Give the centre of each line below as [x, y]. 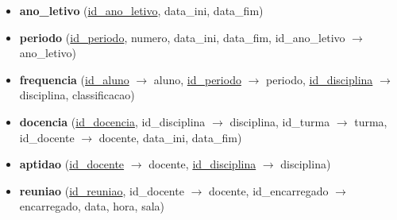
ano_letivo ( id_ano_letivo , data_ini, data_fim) [141, 10]
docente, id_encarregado [268, 190]
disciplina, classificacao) [77, 95]
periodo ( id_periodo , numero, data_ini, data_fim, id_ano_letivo [182, 37]
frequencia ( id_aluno [74, 79]
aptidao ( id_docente [72, 164]
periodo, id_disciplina [319, 79]
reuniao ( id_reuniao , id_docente [102, 190]
